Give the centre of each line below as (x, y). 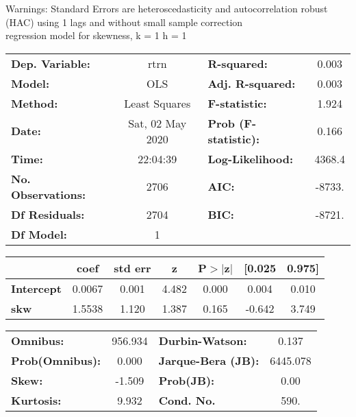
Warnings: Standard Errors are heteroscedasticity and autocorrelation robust (167, 8)
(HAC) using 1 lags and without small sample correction (124, 22)
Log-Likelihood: (251, 158)
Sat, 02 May (157, 123)
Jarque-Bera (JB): (209, 360)
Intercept (36, 288)
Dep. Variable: (51, 63)
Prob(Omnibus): (56, 360)
